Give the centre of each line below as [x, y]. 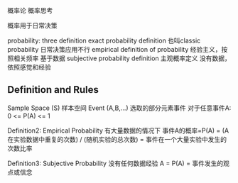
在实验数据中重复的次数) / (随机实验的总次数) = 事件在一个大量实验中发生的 [117, 139]
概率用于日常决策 [32, 26]
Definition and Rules [53, 90]
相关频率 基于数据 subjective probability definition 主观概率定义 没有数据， [122, 58]
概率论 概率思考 [30, 10]
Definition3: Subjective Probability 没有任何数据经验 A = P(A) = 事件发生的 [115, 163]
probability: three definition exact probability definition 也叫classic [104, 40]
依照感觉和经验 [29, 67]
